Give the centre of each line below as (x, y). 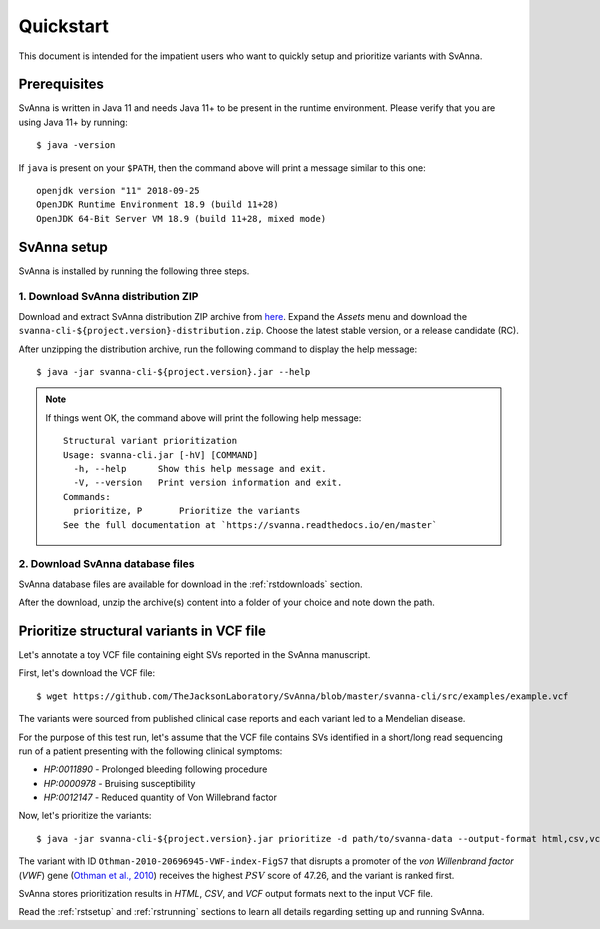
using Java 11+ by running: (73, 122)
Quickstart (64, 26)
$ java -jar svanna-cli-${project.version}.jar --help (173, 372)
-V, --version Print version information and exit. (208, 483)
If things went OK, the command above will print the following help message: (203, 417)
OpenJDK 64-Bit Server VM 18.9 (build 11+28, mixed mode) (181, 218)
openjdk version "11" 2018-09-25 (118, 191)
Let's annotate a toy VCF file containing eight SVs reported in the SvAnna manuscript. (194, 654)
